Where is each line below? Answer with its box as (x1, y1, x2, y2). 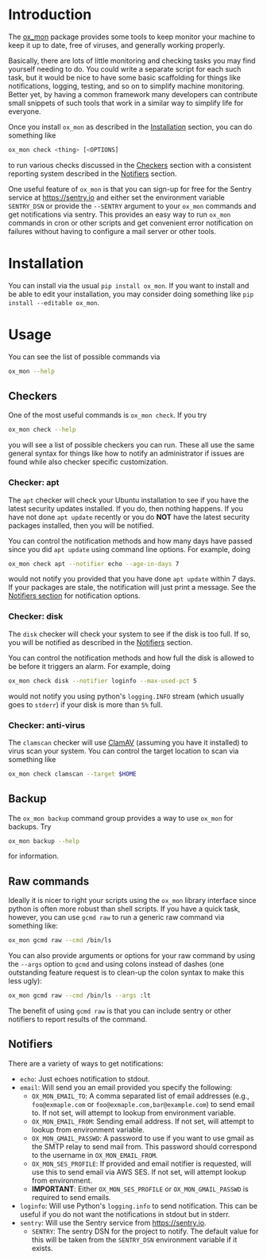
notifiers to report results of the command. (8, 1015, 148, 1024)
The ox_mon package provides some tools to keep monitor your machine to (8, 32, 256, 41)
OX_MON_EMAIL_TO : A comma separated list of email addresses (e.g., (31, 1091, 250, 1101)
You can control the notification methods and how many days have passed (8, 536, 253, 545)
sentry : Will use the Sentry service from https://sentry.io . (19, 1218, 207, 1227)
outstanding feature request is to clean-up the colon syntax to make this (8, 968, 245, 977)
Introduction (8, 6, 92, 24)
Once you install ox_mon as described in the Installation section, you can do (8, 122, 253, 131)
